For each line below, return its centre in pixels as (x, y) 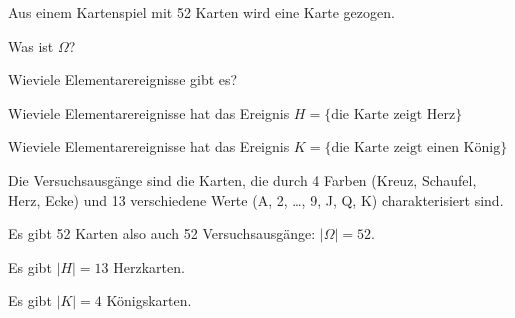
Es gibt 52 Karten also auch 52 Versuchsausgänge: (162, 233)
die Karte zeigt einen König (416, 148)
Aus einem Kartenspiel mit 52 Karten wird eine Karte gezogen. (201, 12)
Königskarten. (149, 300)
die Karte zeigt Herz (393, 114)
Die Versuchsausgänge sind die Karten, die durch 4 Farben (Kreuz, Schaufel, (242, 179)
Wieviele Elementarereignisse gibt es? (123, 79)
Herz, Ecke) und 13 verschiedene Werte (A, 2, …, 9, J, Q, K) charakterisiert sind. (256, 199)
